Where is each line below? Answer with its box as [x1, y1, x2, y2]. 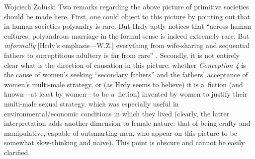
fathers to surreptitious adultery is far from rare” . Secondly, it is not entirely [4, 50, 240, 60]
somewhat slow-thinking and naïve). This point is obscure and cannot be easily [4, 137, 245, 148]
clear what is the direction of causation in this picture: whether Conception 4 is [4, 59, 246, 70]
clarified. [4, 147, 30, 157]
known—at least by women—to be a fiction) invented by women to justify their [4, 89, 248, 99]
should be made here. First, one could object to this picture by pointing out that [4, 11, 251, 21]
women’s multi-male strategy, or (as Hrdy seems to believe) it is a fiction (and [4, 79, 243, 89]
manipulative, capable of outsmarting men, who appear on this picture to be [4, 127, 237, 138]
